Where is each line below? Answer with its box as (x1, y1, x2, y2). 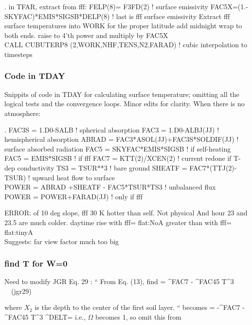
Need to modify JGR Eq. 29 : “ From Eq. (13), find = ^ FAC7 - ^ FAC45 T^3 (4, 276, 234, 286)
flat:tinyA (4, 227, 33, 237)
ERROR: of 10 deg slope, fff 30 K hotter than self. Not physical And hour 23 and (4, 208, 248, 218)
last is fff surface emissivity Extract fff (116, 11, 230, 21)
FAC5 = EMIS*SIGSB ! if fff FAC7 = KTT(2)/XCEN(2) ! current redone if (4, 153, 232, 163)
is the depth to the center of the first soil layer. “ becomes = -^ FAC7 (35, 302, 240, 312)
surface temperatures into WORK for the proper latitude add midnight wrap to (4, 20, 242, 31)
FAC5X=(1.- (210, 1, 248, 11)
